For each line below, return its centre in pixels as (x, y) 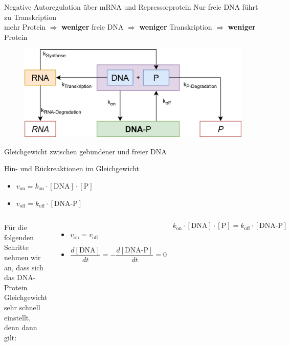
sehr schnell (22, 307)
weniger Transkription (176, 27)
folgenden (19, 237)
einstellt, (18, 317)
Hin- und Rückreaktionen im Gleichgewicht (72, 168)
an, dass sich (24, 267)
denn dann (21, 327)
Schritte (16, 247)
